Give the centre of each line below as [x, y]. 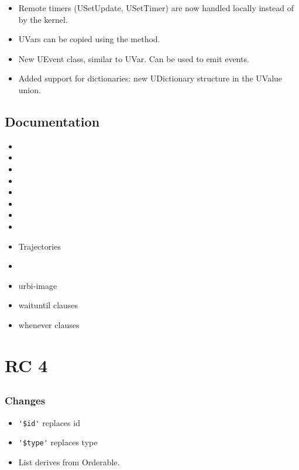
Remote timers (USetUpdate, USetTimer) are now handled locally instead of [156, 8]
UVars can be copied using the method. [89, 39]
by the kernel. [43, 19]
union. [30, 89]
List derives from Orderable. [69, 462]
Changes [25, 401]
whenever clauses [49, 324]
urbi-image [38, 285]
